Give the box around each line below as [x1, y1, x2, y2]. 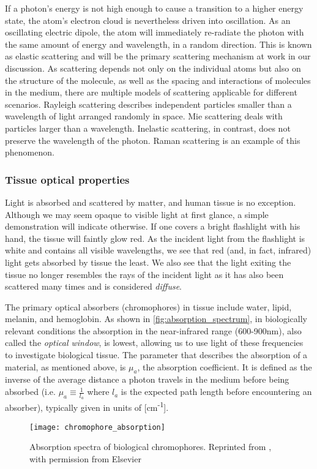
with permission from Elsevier [29, 452, 141, 465]
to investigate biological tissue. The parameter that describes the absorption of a [5, 348, 308, 361]
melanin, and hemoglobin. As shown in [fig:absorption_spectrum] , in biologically [5, 312, 307, 325]
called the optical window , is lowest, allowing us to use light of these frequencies [5, 336, 304, 349]
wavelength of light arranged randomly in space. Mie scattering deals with [5, 110, 283, 122]
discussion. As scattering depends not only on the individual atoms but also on [5, 61, 301, 74]
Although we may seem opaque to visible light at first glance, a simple [5, 208, 269, 220]
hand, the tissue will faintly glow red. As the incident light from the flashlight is [5, 231, 305, 244]
